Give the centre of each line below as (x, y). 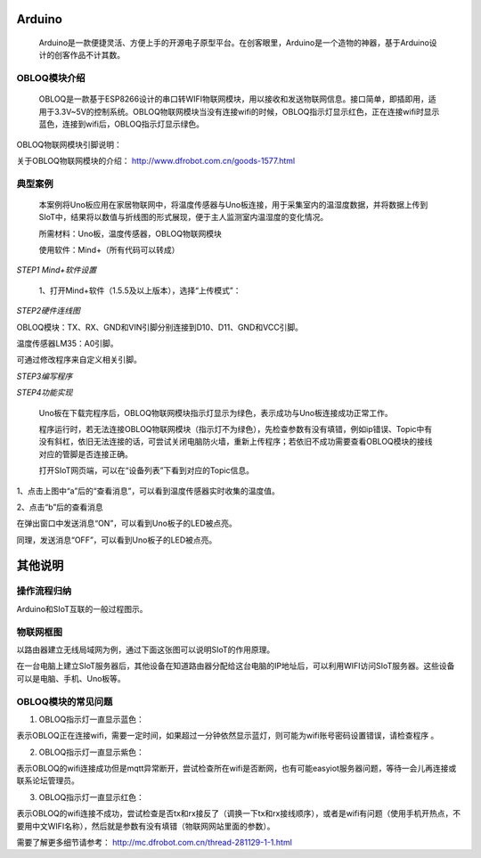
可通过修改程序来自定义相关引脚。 (79, 360)
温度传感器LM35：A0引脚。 (68, 343)
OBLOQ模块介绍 (51, 78)
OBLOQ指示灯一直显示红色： (91, 797)
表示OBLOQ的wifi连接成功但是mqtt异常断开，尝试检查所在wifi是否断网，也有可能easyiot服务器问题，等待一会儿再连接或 (236, 768)
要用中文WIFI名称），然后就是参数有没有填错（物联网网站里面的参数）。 (146, 826)
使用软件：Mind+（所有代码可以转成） (109, 250)
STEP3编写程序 (45, 376)
